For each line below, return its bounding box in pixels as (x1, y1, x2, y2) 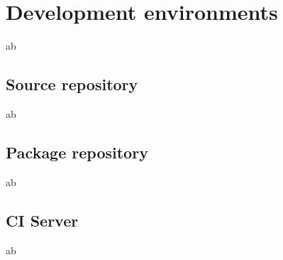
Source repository (6, 73, 138, 95)
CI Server (6, 209, 79, 231)
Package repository (6, 141, 148, 163)
